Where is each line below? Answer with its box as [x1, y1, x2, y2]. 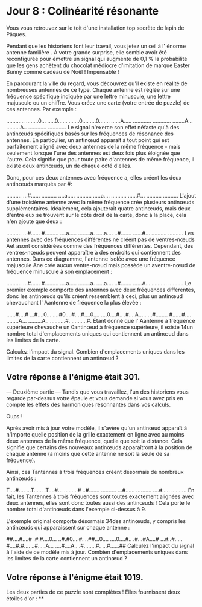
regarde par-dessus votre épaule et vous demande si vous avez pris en [6, 394, 183, 401]
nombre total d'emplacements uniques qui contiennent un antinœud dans [6, 329, 189, 337]
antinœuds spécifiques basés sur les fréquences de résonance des [6, 130, 174, 137]
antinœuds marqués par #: [6, 180, 72, 187]
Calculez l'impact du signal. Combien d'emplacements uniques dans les [6, 348, 185, 355]
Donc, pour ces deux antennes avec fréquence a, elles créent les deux [6, 174, 182, 181]
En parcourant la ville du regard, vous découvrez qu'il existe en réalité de [6, 80, 188, 87]
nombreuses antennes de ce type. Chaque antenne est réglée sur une [6, 86, 180, 93]
